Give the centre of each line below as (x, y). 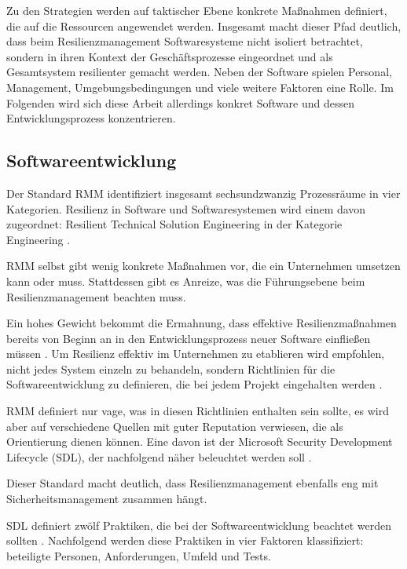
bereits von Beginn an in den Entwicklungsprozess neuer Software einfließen (189, 338)
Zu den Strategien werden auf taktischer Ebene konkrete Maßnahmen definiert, (197, 10)
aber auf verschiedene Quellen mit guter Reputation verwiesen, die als (175, 426)
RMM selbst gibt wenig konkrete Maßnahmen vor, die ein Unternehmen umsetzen (203, 266)
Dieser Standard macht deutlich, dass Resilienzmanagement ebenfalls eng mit (192, 483)
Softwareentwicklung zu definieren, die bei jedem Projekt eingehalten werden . (194, 384)
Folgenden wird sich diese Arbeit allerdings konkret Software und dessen (180, 102)
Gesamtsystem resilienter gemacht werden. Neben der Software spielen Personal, (199, 72)
